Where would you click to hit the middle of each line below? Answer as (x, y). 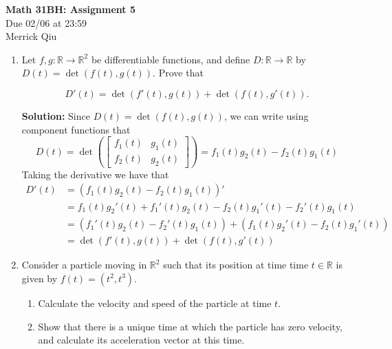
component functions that (76, 129)
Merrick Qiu (31, 36)
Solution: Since (56, 115)
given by (40, 278)
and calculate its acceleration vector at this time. (141, 340)
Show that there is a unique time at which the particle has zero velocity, (190, 326)
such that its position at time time (236, 265)
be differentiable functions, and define (171, 59)
